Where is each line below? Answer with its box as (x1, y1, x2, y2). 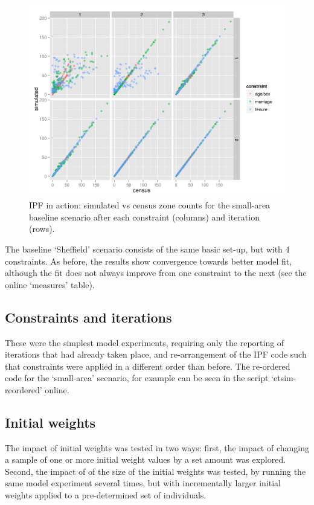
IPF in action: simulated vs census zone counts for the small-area (29, 199, 271, 211)
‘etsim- (271, 372, 296, 384)
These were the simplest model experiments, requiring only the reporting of (5, 336, 284, 349)
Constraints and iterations (5, 307, 172, 326)
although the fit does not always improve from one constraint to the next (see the (5, 266, 307, 279)
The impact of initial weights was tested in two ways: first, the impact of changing (5, 441, 309, 454)
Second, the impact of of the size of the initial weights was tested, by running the (5, 465, 306, 477)
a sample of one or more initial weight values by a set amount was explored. (5, 453, 286, 466)
